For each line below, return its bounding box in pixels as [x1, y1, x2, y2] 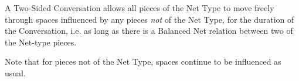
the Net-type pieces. [5, 36, 77, 48]
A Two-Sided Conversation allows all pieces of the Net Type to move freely [5, 2, 274, 13]
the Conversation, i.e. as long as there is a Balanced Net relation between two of [5, 24, 293, 37]
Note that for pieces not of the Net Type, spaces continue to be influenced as [5, 55, 281, 68]
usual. [5, 66, 26, 79]
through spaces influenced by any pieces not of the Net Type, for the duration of [5, 13, 294, 25]
